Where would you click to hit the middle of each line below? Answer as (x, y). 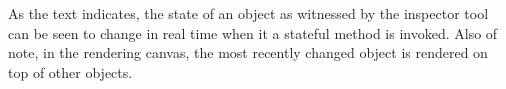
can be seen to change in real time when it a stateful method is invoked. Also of (253, 32)
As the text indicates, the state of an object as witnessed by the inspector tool (248, 13)
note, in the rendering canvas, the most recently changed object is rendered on (248, 52)
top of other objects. (70, 71)
